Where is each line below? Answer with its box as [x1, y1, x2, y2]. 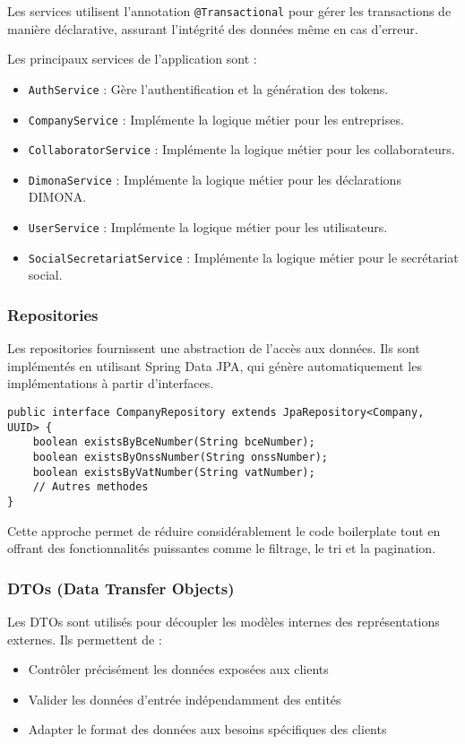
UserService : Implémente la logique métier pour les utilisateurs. [28, 218, 388, 237]
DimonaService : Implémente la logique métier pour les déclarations [28, 169, 401, 188]
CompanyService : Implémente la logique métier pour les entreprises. [28, 109, 404, 128]
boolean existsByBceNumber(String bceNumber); [32, 436, 315, 449]
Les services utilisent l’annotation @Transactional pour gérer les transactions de [7, 2, 452, 20]
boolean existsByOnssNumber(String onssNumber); [32, 450, 328, 463]
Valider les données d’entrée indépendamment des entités [28, 689, 341, 708]
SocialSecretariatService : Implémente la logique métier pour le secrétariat [28, 247, 459, 266]
